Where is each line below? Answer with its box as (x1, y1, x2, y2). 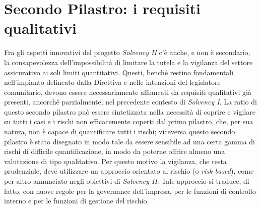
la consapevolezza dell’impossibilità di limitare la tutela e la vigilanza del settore (4, 57, 253, 67)
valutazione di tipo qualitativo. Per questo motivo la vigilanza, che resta (4, 155, 227, 166)
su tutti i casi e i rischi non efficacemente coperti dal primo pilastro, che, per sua (4, 116, 253, 127)
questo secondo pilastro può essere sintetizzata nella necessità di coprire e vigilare (4, 106, 255, 117)
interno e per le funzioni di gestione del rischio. (4, 195, 149, 206)
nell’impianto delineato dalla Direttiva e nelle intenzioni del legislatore (4, 77, 221, 87)
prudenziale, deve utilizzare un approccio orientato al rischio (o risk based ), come (4, 166, 254, 176)
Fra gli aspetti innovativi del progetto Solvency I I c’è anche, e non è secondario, (4, 47, 250, 58)
